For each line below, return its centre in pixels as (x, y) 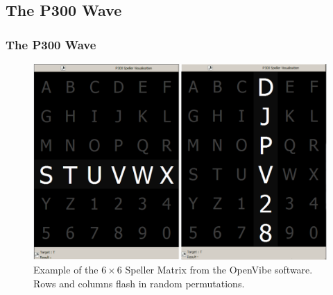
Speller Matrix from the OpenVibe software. (219, 269)
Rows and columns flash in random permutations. (139, 283)
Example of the (66, 269)
